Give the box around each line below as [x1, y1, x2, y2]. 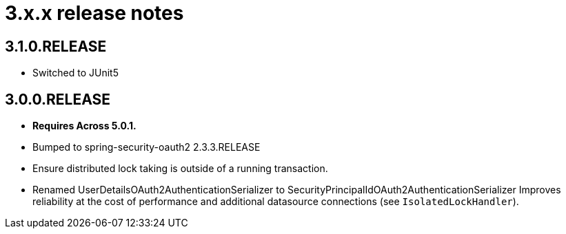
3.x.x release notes [5, 1, 184, 25]
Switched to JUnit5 [32, 67, 119, 79]
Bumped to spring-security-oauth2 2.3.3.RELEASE [32, 141, 261, 153]
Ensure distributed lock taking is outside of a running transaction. [32, 162, 328, 175]
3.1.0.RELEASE [5, 37, 107, 55]
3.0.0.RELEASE [5, 90, 111, 108]
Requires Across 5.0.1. [32, 120, 137, 132]
